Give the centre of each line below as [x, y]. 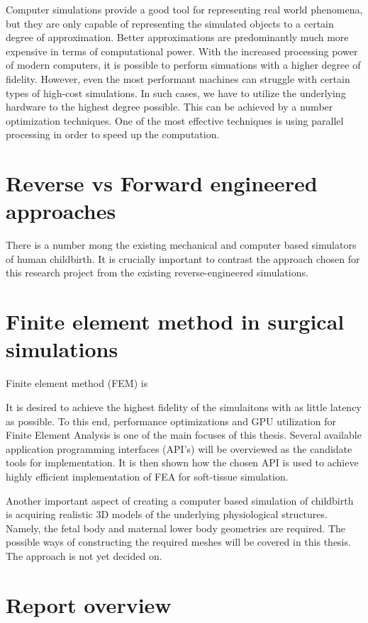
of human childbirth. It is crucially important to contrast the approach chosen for [183, 258]
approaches [61, 211]
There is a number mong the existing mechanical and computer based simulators [181, 245]
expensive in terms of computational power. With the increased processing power [182, 51]
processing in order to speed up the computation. [113, 134]
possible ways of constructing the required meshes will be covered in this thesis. [178, 542]
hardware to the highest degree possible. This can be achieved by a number [169, 107]
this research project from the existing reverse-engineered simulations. [157, 273]
